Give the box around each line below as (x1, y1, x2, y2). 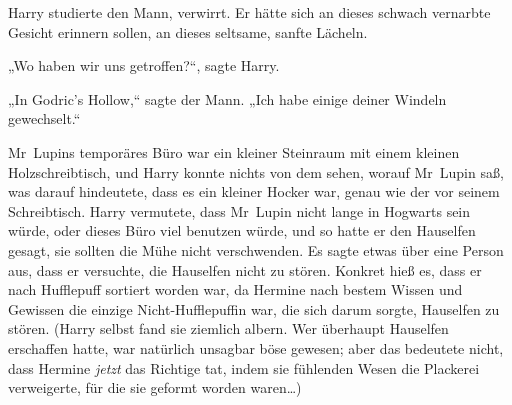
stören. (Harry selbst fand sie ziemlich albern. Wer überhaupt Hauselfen (8, 318, 449, 339)
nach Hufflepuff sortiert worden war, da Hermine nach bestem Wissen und (8, 279, 463, 300)
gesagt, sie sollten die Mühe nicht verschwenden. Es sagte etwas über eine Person (8, 239, 504, 260)
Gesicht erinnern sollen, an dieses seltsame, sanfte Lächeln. (8, 21, 368, 42)
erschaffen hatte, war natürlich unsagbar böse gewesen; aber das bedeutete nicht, (8, 337, 504, 358)
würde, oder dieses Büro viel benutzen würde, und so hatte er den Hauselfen (8, 220, 476, 241)
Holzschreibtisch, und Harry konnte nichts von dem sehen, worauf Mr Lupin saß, (8, 161, 504, 182)
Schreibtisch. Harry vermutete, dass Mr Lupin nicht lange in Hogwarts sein (8, 200, 471, 221)
